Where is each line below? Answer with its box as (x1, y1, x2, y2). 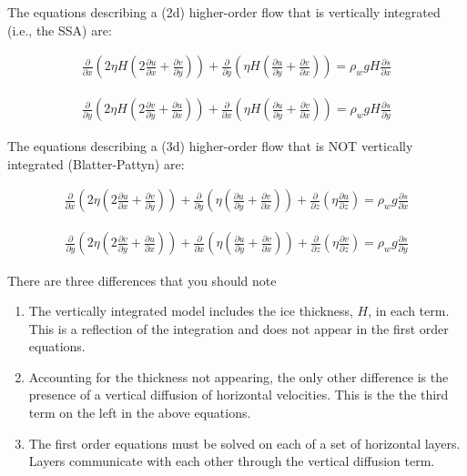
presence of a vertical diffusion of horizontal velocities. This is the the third (28, 385, 449, 404)
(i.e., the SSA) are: (7, 20, 112, 39)
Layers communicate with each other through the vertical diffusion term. (28, 451, 435, 471)
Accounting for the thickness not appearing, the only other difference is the (28, 367, 449, 386)
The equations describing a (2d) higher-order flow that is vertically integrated (7, 3, 441, 21)
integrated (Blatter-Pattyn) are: (7, 154, 185, 173)
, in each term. (368, 301, 450, 320)
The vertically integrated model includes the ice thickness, (28, 301, 353, 320)
